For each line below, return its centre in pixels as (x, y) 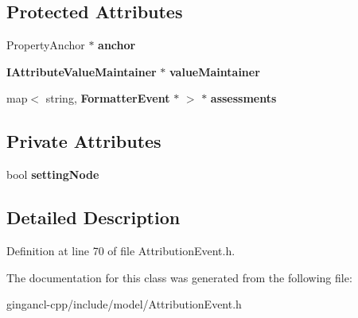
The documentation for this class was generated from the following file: (179, 277)
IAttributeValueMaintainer (82, 71)
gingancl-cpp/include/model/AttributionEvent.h (124, 304)
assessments (243, 98)
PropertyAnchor (46, 45)
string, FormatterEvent (108, 98)
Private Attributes (84, 141)
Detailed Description (93, 217)
